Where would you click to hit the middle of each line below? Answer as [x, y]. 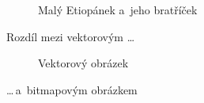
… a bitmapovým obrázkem [72, 89]
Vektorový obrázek [83, 63]
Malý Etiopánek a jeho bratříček [118, 10]
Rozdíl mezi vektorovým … [71, 36]
